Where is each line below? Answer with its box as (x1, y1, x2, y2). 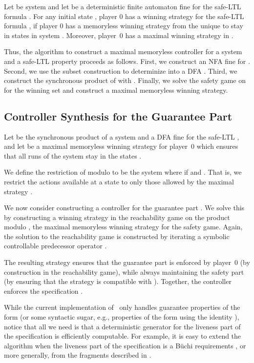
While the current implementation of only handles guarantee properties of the (4, 302, 240, 312)
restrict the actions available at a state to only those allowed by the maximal (4, 176, 234, 186)
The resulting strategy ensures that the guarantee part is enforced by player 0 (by (4, 257, 250, 267)
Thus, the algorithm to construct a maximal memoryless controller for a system (4, 46, 242, 57)
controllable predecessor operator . (4, 241, 107, 251)
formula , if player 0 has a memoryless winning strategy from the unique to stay (4, 20, 243, 31)
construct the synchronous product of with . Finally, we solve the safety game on (4, 75, 246, 85)
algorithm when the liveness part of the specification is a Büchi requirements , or (4, 340, 246, 350)
